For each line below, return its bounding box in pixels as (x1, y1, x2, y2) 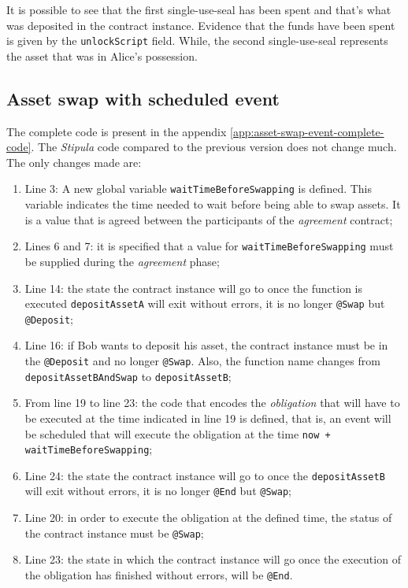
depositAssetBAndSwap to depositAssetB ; (24, 368, 232, 384)
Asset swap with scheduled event (6, 86, 280, 110)
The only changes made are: (6, 153, 142, 170)
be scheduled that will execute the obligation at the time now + (24, 425, 331, 442)
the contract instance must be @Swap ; (24, 524, 204, 541)
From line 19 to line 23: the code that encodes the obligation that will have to (24, 394, 400, 411)
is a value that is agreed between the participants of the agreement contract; (24, 211, 393, 227)
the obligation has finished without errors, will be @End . (24, 566, 293, 582)
